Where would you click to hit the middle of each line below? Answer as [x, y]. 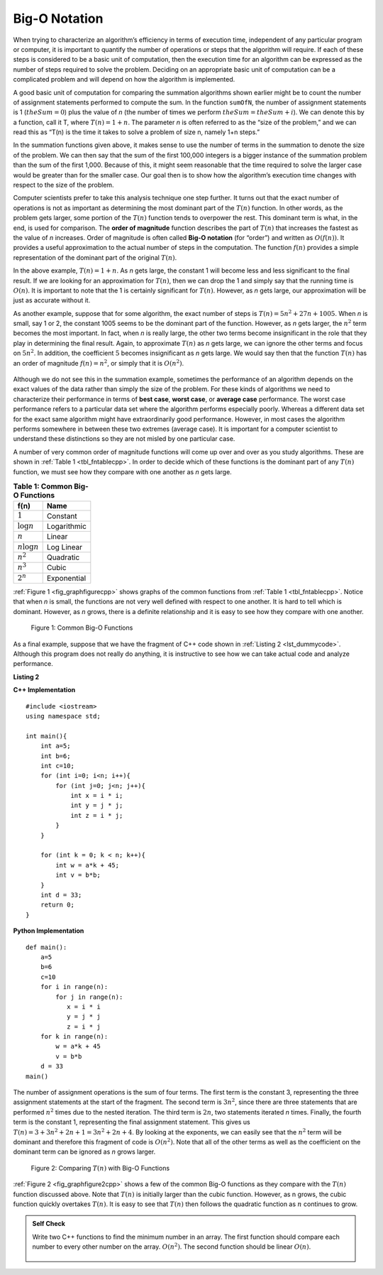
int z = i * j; [97, 815]
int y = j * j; [97, 805]
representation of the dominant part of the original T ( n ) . [95, 257]
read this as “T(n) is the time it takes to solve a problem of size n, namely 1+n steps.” [137, 132]
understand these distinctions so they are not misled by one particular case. [124, 439]
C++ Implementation [44, 690]
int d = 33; [61, 895]
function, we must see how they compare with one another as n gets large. [122, 471]
